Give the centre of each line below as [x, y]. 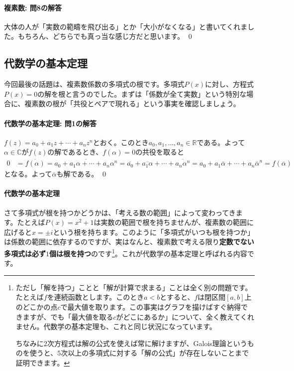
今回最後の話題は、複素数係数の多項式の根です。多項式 [94, 84]
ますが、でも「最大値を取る [68, 316]
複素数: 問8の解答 [33, 7]
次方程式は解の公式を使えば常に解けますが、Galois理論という [147, 343]
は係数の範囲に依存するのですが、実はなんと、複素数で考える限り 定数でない [129, 242]
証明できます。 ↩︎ [43, 362]
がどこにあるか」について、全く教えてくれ [185, 316]
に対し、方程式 [230, 84]
